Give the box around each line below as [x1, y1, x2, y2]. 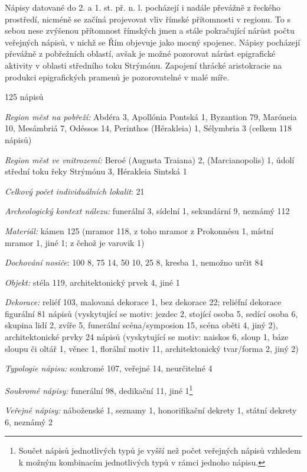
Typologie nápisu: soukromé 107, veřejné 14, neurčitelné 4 [5, 362, 213, 374]
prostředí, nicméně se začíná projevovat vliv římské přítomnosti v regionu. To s [5, 12, 290, 25]
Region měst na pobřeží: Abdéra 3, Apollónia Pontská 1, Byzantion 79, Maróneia [5, 110, 297, 122]
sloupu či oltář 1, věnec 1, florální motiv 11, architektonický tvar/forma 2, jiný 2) [5, 342, 299, 354]
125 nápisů [5, 90, 44, 103]
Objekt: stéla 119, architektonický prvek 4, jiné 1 [5, 276, 180, 288]
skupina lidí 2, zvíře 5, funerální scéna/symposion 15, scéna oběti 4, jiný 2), [5, 319, 278, 331]
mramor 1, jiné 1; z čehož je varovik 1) [5, 236, 145, 248]
